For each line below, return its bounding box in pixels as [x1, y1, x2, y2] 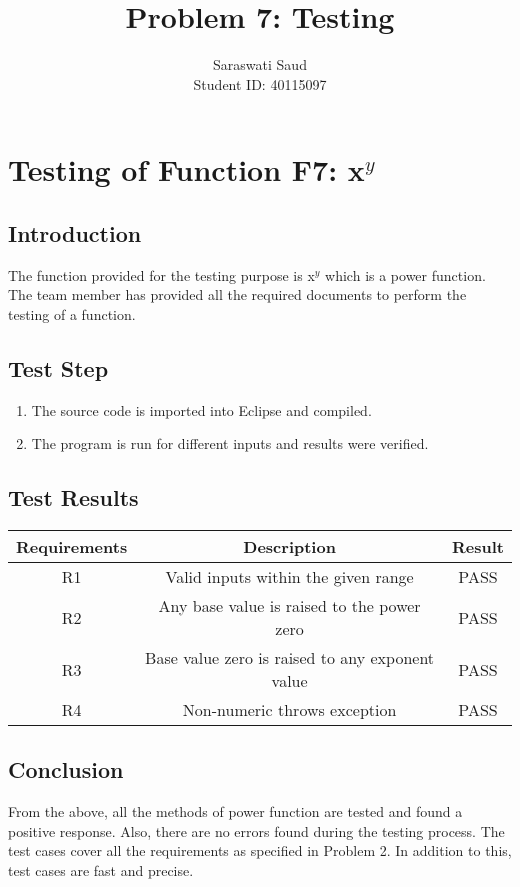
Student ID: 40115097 [193, 73, 327, 94]
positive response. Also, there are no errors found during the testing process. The [8, 820, 505, 841]
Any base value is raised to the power [158, 594, 421, 618]
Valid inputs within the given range [165, 565, 414, 589]
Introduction [8, 217, 142, 248]
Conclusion [8, 754, 124, 785]
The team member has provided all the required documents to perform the [8, 284, 467, 305]
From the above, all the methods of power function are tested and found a [8, 801, 463, 822]
